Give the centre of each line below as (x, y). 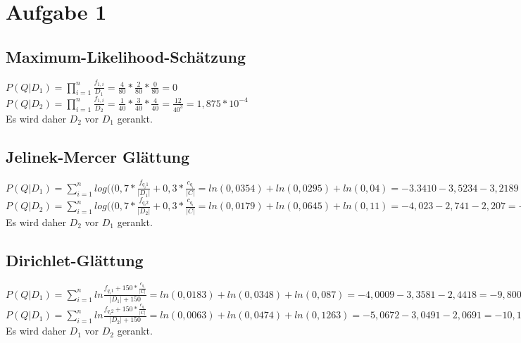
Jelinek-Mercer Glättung (98, 156)
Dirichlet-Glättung (75, 260)
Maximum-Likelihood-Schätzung (126, 56)
